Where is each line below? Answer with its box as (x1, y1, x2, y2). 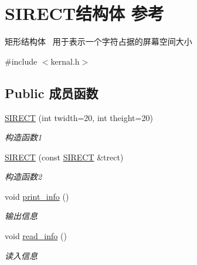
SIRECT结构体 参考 (5, 1, 164, 25)
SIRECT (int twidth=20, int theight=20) (5, 111, 153, 123)
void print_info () (5, 190, 69, 202)
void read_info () (5, 230, 67, 242)
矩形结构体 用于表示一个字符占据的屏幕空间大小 (5, 35, 192, 48)
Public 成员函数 (5, 83, 98, 102)
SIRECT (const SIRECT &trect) (5, 150, 124, 163)
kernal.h (50, 55, 80, 67)
